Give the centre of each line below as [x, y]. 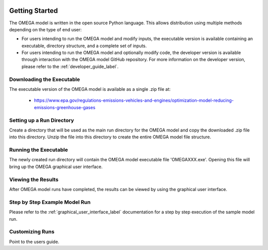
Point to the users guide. [34, 242]
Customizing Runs [32, 232]
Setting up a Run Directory [42, 120]
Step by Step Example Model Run [50, 202]
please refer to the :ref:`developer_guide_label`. [70, 66]
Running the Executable [38, 150]
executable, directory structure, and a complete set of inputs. [84, 46]
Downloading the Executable [45, 79]
